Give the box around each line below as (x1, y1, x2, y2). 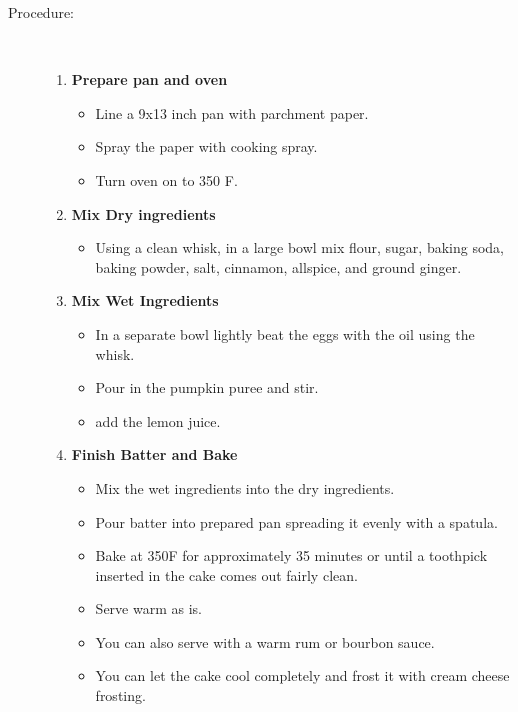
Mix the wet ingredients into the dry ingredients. (95, 477, 395, 498)
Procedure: (8, 2, 75, 22)
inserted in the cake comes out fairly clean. (95, 564, 358, 585)
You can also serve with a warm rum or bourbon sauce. (95, 631, 435, 652)
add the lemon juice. (95, 410, 221, 431)
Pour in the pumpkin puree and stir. (95, 377, 319, 398)
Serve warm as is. (95, 598, 202, 619)
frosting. (95, 685, 146, 706)
